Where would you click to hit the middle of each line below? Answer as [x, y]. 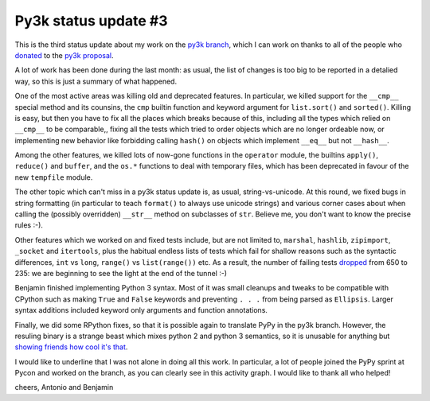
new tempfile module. [54, 177]
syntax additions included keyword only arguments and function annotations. [141, 310]
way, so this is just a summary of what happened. [96, 81]
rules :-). [29, 225]
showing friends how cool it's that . [71, 347]
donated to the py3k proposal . [64, 55]
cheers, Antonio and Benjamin [64, 387]
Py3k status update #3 [91, 21]
